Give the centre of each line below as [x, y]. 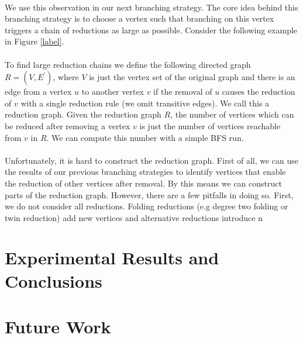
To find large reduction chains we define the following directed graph [128, 64]
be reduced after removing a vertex [68, 125]
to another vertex [113, 92]
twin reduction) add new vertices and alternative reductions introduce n [134, 217]
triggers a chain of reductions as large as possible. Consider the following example [151, 30]
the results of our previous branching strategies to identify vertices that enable [145, 172]
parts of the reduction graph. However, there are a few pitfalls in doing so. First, [149, 194]
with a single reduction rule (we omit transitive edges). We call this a [145, 103]
